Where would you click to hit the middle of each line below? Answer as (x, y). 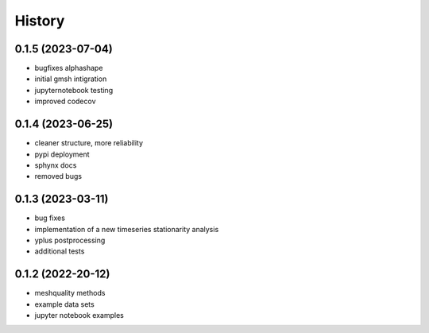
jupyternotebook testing (74, 90)
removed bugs (58, 176)
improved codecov (65, 101)
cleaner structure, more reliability (89, 143)
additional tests (60, 251)
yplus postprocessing (70, 240)
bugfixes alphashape (69, 68)
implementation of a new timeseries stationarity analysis (127, 229)
